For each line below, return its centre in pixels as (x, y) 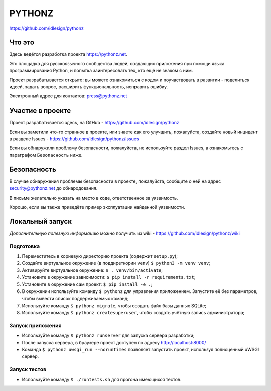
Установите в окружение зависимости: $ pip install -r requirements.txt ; (109, 277)
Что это (22, 42)
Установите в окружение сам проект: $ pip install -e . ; (87, 284)
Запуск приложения (35, 325)
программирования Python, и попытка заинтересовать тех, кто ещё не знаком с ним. (101, 71)
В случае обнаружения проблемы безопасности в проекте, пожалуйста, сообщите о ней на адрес (115, 181)
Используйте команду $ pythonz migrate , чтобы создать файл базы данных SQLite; (114, 305)
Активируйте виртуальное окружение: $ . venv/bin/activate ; (92, 270)
